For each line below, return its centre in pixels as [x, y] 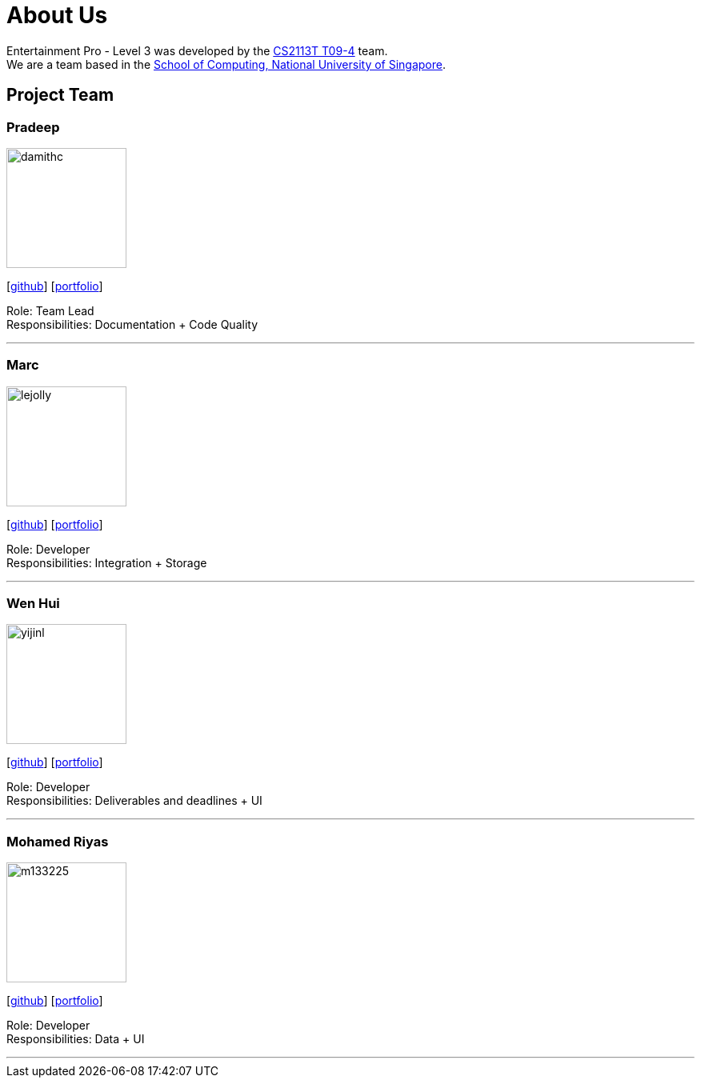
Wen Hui [33, 604]
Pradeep [33, 127]
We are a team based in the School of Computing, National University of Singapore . [226, 64]
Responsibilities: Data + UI [76, 1039]
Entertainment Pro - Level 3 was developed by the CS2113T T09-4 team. [197, 50]
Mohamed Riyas [58, 841]
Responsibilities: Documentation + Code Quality [132, 324]
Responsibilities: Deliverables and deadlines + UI [134, 801]
